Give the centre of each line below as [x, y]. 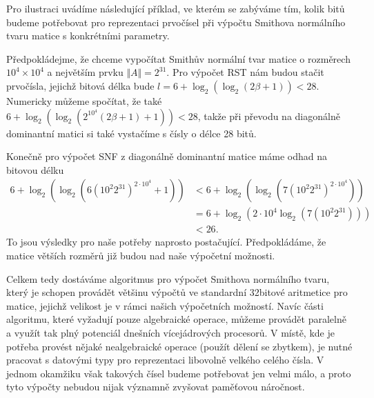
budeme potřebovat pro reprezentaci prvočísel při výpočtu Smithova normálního [176, 22]
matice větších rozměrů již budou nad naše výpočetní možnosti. [141, 256]
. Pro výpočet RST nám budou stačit [245, 72]
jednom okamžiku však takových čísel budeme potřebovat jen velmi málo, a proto [179, 373]
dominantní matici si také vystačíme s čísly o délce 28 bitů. [131, 133]
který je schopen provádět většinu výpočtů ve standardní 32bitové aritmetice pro [177, 292]
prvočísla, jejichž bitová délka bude [80, 85]
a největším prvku [85, 72]
